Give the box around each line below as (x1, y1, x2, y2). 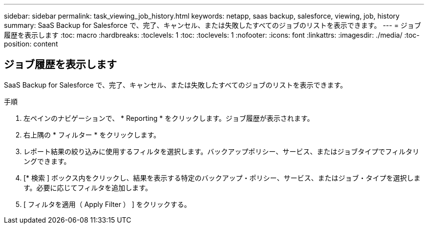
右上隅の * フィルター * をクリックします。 (23, 130, 161, 139)
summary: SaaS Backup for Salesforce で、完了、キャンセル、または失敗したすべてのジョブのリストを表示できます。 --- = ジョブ (4, 21, 421, 29)
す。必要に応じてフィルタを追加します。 (23, 183, 152, 192)
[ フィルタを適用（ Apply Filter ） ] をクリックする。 (23, 200, 191, 208)
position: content (4, 40, 58, 48)
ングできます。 (23, 157, 71, 165)
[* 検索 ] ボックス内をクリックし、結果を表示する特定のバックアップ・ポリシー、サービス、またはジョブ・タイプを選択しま (23, 173, 421, 182)
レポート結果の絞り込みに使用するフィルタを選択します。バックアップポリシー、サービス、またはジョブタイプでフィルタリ (23, 147, 419, 156)
